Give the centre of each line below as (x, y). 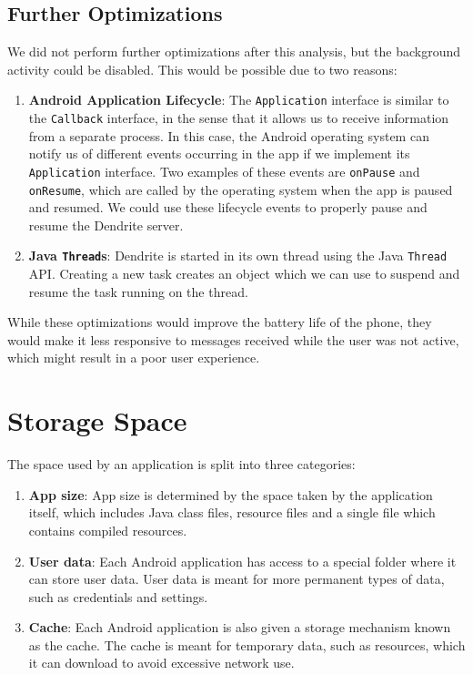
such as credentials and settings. (118, 596)
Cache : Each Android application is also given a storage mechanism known (240, 627)
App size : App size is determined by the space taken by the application (231, 494)
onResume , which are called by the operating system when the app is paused (241, 189)
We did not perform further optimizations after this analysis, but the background (234, 51)
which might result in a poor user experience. (134, 358)
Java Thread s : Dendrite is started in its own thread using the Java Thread (238, 256)
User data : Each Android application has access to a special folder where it (242, 561)
